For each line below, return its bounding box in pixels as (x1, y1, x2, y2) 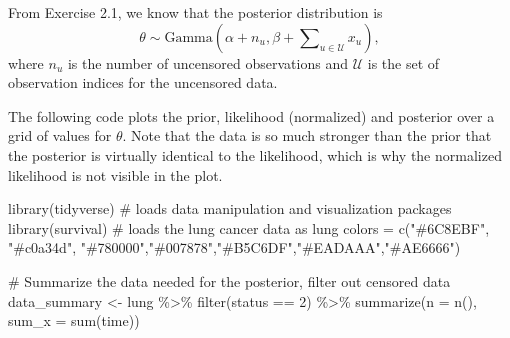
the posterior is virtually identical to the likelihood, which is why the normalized (8, 144, 502, 165)
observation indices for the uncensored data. (8, 72, 278, 93)
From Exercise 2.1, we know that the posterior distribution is (8, 2, 383, 22)
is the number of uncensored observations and (67, 52, 348, 73)
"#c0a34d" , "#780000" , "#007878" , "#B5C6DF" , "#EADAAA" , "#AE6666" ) (8, 237, 461, 258)
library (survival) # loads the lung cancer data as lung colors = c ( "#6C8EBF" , (8, 217, 490, 238)
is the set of (367, 52, 440, 73)
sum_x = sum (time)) (8, 310, 140, 331)
